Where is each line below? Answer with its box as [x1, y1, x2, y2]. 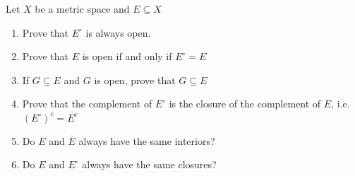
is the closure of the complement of [169, 96, 321, 111]
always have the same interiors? [78, 133, 215, 148]
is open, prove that [94, 72, 176, 87]
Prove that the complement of [22, 96, 152, 111]
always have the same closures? [82, 157, 217, 172]
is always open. [85, 25, 151, 40]
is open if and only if [82, 49, 172, 64]
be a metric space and [35, 1, 130, 16]
